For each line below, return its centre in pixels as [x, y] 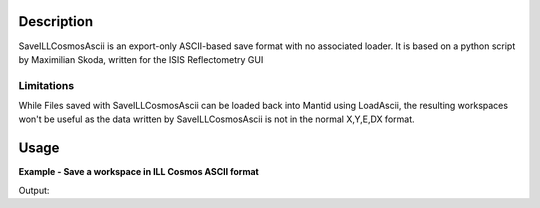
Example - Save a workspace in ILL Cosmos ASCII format [138, 172]
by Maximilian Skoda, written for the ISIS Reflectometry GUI [141, 59]
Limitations [46, 85]
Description [56, 21]
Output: [34, 190]
